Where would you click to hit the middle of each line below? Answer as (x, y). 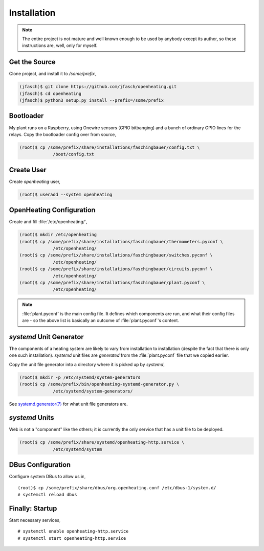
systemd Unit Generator (46, 337)
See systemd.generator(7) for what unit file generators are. (68, 404)
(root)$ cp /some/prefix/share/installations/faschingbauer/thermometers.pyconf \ (121, 241)
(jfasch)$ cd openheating (50, 93)
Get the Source (32, 62)
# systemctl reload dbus (47, 495)
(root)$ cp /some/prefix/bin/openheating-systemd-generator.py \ (99, 384)
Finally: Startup (33, 508)
